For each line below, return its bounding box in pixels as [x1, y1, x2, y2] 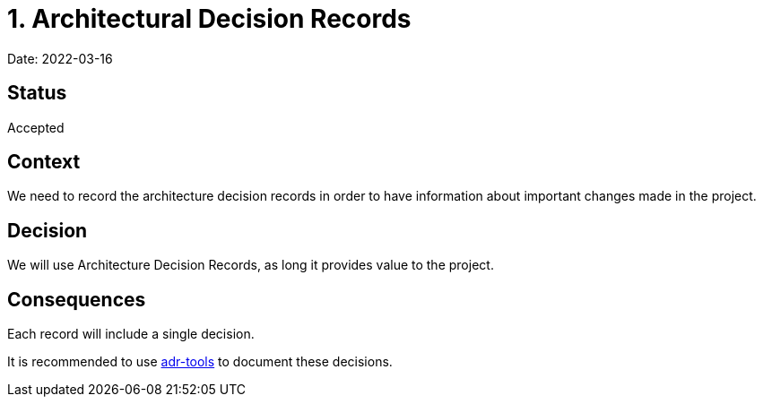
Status [7, 82, 67, 105]
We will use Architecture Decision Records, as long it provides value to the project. [7, 257, 494, 273]
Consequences [7, 288, 146, 311]
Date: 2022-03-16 [7, 50, 113, 66]
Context [7, 150, 81, 174]
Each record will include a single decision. [7, 326, 255, 342]
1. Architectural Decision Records [7, 4, 412, 34]
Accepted [7, 119, 65, 135]
